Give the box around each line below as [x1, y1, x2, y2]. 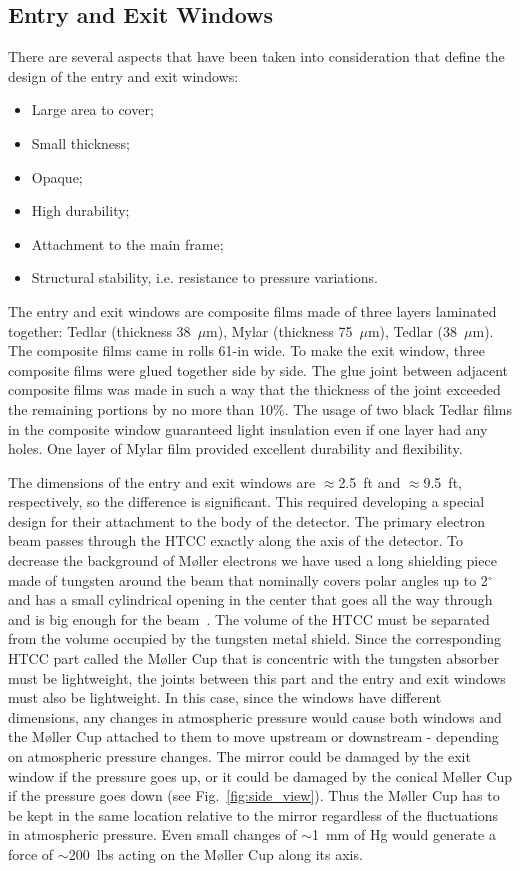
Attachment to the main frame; [31, 233, 224, 254]
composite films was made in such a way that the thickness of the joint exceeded [8, 379, 501, 400]
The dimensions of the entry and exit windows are [8, 471, 316, 492]
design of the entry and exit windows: [8, 65, 239, 86]
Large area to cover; [31, 99, 154, 120]
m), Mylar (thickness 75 [206, 320, 353, 341]
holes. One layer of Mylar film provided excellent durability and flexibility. [8, 438, 463, 459]
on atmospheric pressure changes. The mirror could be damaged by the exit [8, 746, 471, 767]
